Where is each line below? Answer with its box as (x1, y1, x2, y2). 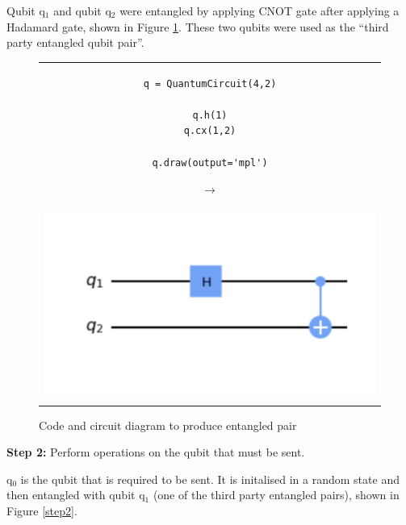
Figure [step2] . (6, 502, 77, 519)
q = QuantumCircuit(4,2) (143, 77, 277, 90)
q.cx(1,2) (183, 125, 236, 137)
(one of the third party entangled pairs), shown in (153, 486, 400, 503)
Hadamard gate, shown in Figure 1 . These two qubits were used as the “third (6, 18, 389, 35)
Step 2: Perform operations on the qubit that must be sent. (6, 444, 305, 460)
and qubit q (53, 2, 111, 19)
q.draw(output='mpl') (152, 156, 268, 169)
